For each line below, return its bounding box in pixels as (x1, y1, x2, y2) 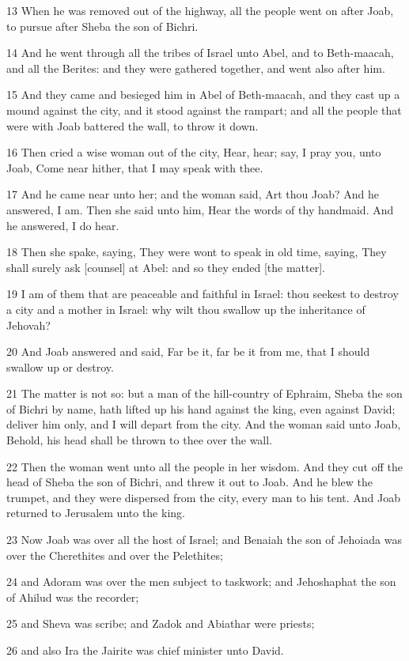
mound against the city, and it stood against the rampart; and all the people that (6, 101, 402, 118)
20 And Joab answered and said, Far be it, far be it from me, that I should (6, 343, 370, 360)
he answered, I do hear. (6, 217, 119, 233)
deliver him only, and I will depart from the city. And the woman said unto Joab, (6, 416, 401, 432)
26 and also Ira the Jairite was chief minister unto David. (6, 642, 284, 658)
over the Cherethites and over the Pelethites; (6, 546, 223, 563)
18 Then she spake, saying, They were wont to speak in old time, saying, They (6, 244, 387, 260)
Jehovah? (6, 316, 51, 333)
